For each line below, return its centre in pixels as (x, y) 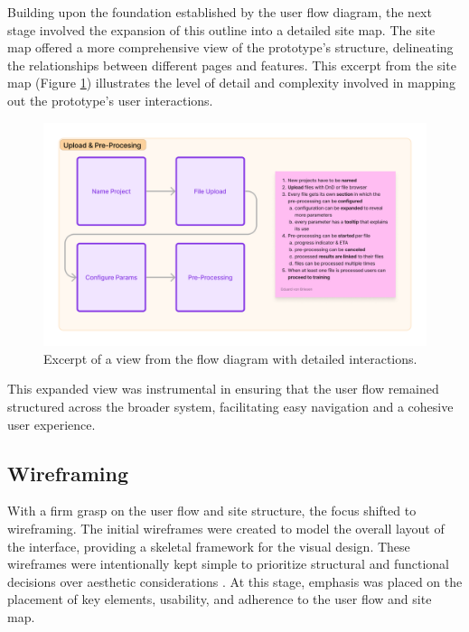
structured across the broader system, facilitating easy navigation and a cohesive (230, 406)
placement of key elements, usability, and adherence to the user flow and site (220, 599)
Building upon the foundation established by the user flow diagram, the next (220, 12)
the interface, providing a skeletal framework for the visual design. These (209, 546)
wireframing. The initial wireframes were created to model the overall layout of (226, 528)
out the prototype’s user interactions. (110, 100)
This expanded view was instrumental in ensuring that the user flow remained (223, 389)
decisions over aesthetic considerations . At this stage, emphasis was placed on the (235, 581)
